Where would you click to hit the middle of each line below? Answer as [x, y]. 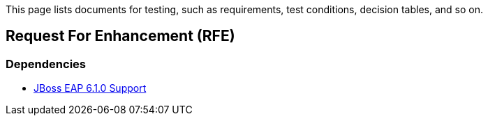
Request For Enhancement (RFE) [120, 36]
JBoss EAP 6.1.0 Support [90, 88]
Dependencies [46, 64]
